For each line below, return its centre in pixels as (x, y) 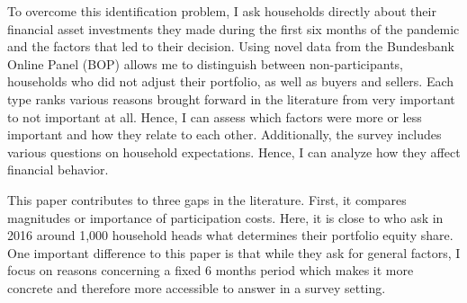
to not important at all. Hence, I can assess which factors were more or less (215, 116)
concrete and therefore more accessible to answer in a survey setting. (197, 287)
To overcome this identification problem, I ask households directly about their (222, 11)
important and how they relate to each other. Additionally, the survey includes (225, 134)
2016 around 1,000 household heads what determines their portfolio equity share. (230, 235)
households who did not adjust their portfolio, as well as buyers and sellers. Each (231, 81)
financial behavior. (58, 169)
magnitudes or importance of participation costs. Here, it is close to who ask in (225, 217)
